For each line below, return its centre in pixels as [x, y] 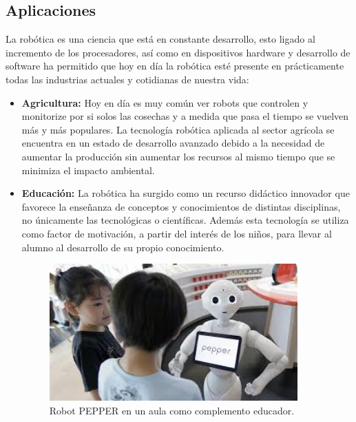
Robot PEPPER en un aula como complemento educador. [172, 410]
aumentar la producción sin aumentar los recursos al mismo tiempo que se [178, 156]
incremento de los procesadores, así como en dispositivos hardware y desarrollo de [178, 52]
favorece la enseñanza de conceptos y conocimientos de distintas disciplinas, [181, 206]
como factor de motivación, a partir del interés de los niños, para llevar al [177, 233]
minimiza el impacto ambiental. [88, 170]
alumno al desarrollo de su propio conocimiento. [123, 247]
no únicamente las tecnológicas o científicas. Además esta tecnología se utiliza [185, 220]
